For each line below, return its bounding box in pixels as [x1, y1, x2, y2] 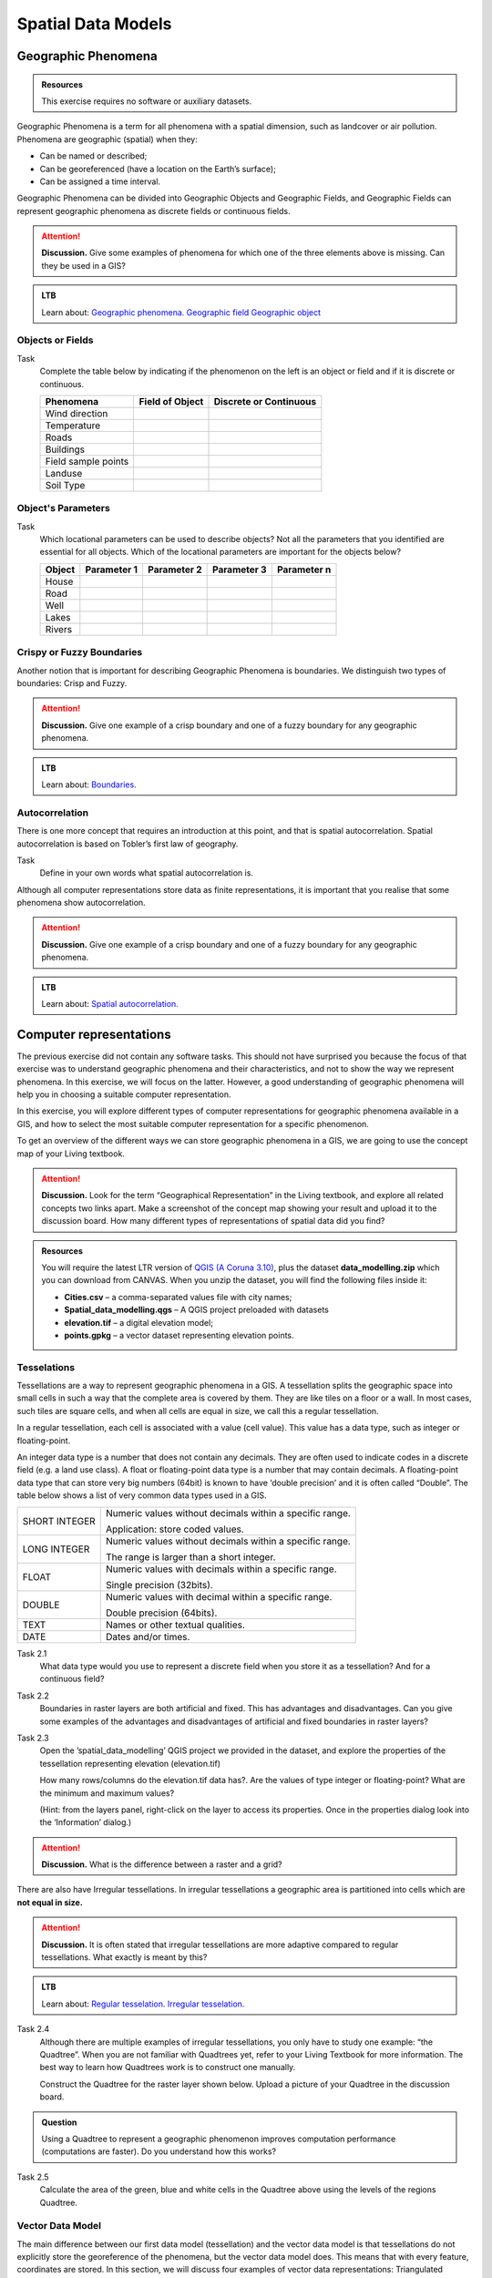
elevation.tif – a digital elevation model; [64, 1317, 214, 1328]
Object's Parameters [16, 502, 111, 515]
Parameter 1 [85, 563, 138, 576]
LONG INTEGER [22, 1543, 90, 1555]
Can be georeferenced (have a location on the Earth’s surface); [39, 163, 277, 174]
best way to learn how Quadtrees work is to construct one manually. [39, 2062, 296, 2073]
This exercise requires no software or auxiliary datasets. [41, 96, 252, 107]
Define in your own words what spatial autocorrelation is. [39, 867, 254, 878]
